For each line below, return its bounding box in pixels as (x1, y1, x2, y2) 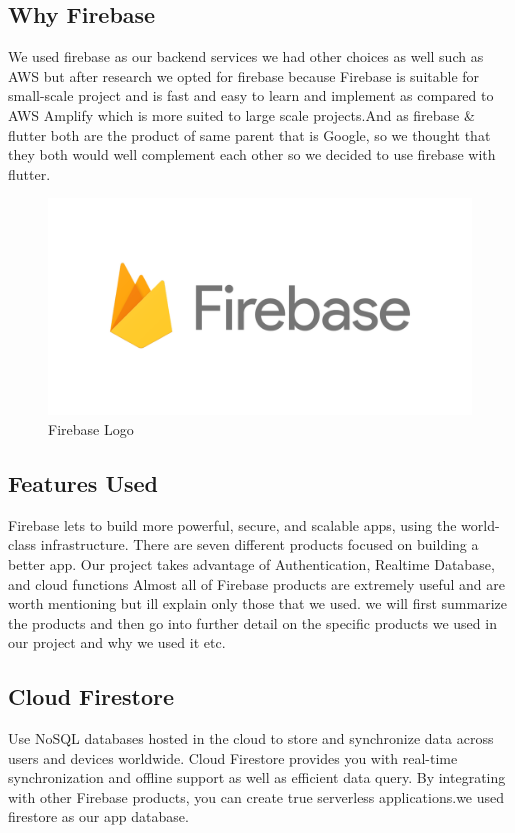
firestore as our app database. (8, 806, 189, 827)
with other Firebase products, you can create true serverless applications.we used (8, 786, 505, 807)
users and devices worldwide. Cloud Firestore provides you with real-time (8, 747, 458, 768)
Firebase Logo (48, 418, 134, 439)
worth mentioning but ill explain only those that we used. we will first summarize (8, 593, 507, 614)
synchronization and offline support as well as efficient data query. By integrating (8, 767, 506, 788)
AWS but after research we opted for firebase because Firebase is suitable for (8, 65, 480, 86)
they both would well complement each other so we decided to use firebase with (8, 144, 496, 165)
